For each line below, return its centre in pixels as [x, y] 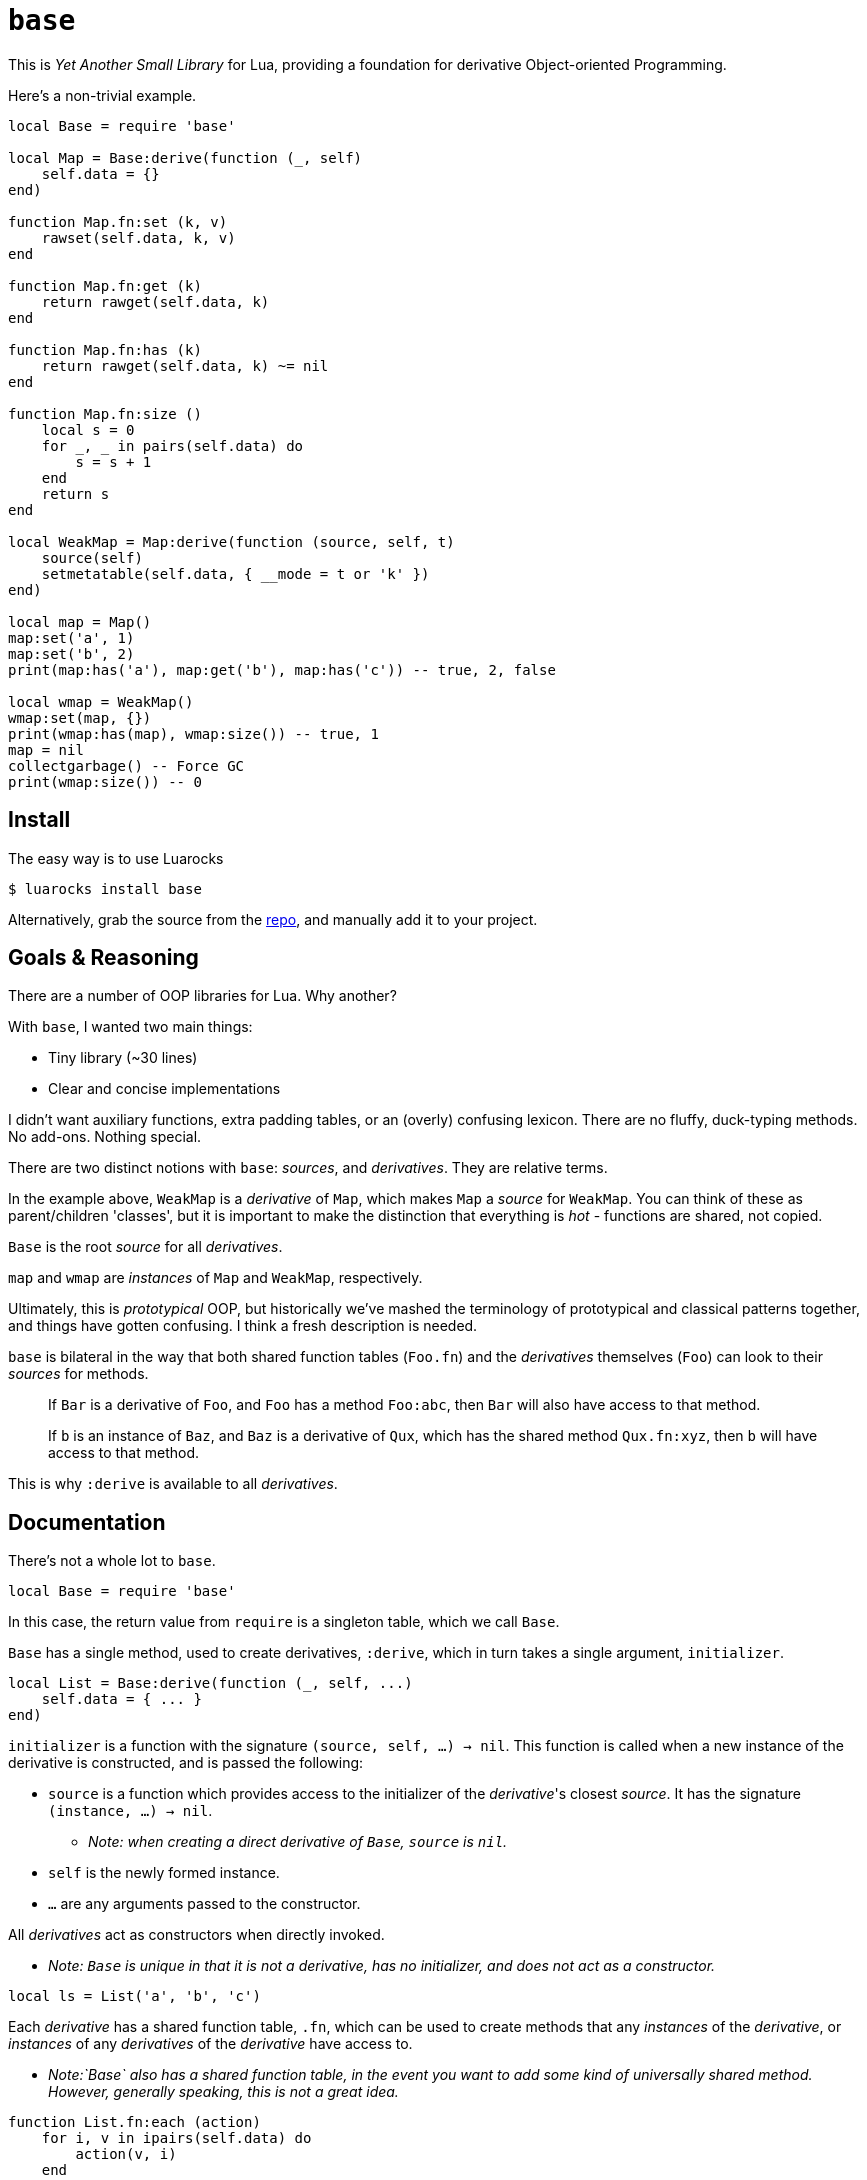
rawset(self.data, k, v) [138, 237]
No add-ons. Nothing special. [105, 1137]
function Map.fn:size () [105, 413]
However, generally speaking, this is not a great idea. [223, 2092]
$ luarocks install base [105, 888]
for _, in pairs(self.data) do [172, 445]
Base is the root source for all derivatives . [145, 1247]
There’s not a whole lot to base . [112, 1561]
